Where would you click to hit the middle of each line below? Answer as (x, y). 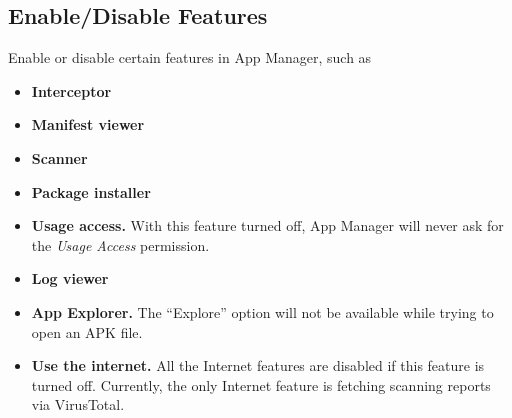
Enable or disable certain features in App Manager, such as (190, 57)
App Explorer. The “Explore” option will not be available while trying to (262, 311)
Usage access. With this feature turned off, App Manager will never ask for (267, 225)
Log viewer (70, 278)
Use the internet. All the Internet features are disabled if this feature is (258, 365)
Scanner (59, 157)
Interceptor (71, 90)
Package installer (91, 191)
